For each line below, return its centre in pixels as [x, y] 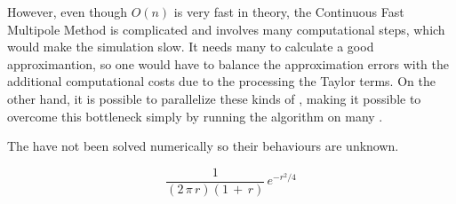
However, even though [67, 12]
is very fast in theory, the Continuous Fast [289, 12]
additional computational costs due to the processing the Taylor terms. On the [221, 81]
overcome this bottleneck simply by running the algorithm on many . [195, 116]
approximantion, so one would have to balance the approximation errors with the [228, 63]
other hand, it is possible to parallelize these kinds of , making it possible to [214, 98]
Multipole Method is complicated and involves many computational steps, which [226, 29]
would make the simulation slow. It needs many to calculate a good [191, 47]
